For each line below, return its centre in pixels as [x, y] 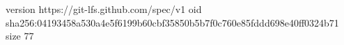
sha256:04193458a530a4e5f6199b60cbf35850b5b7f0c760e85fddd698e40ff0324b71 [172, 22]
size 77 [20, 36]
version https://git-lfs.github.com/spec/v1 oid [104, 9]
